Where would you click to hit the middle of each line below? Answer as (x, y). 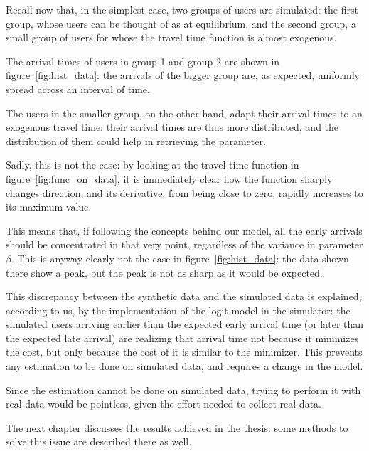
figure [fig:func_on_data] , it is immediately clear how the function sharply (169, 178)
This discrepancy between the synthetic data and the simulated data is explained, (184, 296)
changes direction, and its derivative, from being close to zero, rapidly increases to (184, 192)
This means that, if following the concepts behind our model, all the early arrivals (184, 230)
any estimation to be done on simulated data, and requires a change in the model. (184, 366)
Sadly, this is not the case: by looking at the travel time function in (153, 165)
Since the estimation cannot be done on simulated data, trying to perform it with (183, 389)
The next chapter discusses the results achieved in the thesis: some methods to (177, 427)
